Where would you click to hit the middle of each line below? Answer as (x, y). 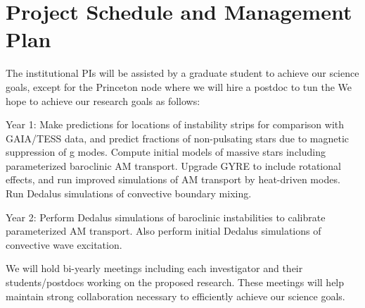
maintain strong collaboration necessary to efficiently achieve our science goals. (175, 296)
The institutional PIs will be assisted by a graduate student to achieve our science (182, 73)
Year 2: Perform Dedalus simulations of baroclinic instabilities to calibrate (166, 217)
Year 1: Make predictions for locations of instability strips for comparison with (175, 124)
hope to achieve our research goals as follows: (103, 100)
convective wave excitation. (64, 244)
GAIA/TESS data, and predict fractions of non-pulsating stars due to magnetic (178, 138)
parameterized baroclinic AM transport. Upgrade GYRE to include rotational (173, 165)
